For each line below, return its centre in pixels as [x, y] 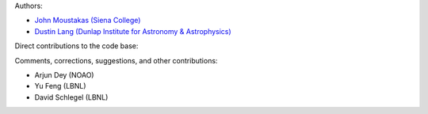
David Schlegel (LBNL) [71, 97]
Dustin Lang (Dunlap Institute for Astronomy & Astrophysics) [133, 31]
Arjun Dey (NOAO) [64, 74]
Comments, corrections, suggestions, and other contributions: [116, 60]
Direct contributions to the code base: [76, 46]
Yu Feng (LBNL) [60, 86]
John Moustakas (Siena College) [88, 21]
